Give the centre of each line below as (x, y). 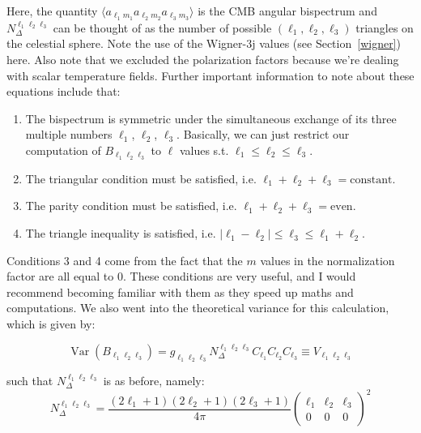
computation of (63, 150)
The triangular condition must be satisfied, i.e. (141, 178)
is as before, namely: (154, 381)
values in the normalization (327, 260)
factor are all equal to (60, 276)
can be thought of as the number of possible (162, 27)
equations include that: (64, 91)
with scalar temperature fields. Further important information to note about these (210, 75)
